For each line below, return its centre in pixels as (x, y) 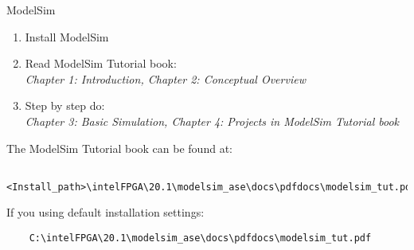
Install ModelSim (67, 36)
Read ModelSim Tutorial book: (101, 63)
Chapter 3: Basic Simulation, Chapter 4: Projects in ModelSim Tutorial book (212, 121)
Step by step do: (65, 105)
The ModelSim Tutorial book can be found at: (119, 148)
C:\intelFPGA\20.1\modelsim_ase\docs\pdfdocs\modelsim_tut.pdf (200, 238)
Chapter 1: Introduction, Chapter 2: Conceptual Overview (165, 78)
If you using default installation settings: (105, 212)
